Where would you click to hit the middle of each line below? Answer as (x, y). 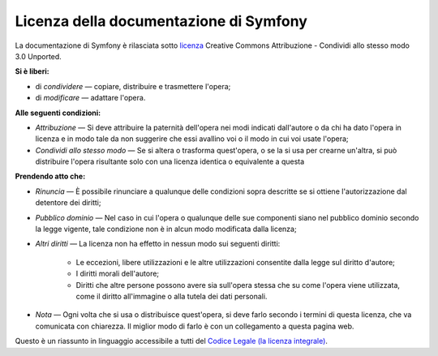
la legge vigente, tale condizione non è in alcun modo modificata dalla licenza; (166, 229)
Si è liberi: (32, 71)
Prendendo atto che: (50, 176)
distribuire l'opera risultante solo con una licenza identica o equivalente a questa (170, 161)
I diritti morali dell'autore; (118, 274)
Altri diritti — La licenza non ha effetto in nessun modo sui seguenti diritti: (158, 244)
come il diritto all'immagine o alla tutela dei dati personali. (172, 296)
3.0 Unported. (39, 56)
